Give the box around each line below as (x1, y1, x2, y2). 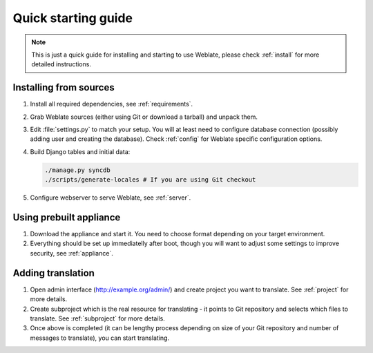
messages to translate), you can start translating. (30, 334, 169, 342)
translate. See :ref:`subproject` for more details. (30, 314, 165, 323)
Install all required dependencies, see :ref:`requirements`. (30, 100, 193, 108)
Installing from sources (12, 82, 115, 93)
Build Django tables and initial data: (30, 147, 131, 155)
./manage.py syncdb (44, 166, 111, 174)
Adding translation (12, 267, 95, 279)
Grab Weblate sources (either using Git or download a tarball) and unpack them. (30, 113, 258, 121)
